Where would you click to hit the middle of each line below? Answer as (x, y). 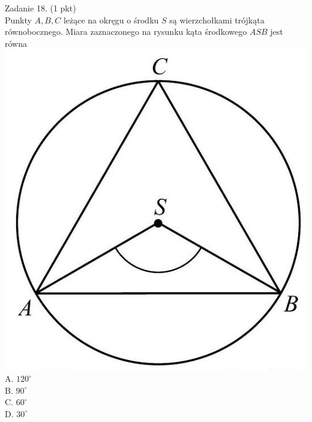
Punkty (18, 20)
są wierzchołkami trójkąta (217, 20)
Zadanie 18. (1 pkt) (40, 8)
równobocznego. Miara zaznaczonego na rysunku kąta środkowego (126, 32)
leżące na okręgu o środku (111, 20)
